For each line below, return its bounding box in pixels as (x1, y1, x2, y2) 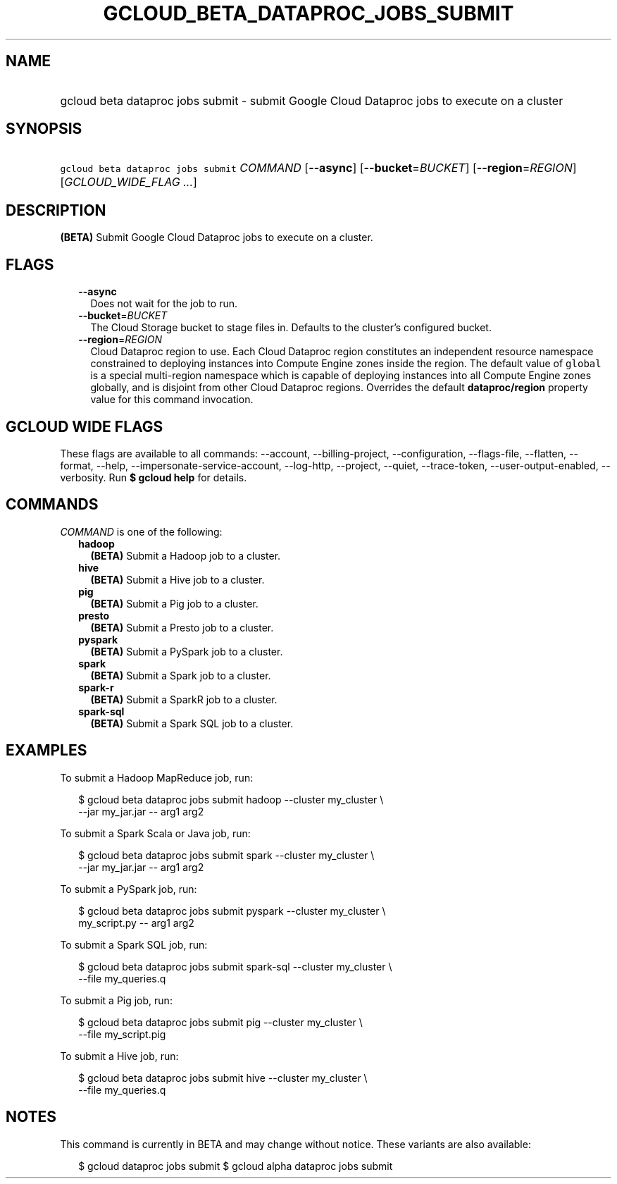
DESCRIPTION (6, 201, 106, 219)
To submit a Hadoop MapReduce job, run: (60, 771, 254, 784)
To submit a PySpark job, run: (60, 882, 197, 895)
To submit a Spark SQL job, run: (60, 938, 208, 951)
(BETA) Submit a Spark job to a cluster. (90, 669, 271, 682)
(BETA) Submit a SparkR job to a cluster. (90, 693, 278, 705)
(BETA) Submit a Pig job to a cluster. (90, 597, 258, 610)
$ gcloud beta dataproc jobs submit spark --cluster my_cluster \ (78, 849, 375, 861)
